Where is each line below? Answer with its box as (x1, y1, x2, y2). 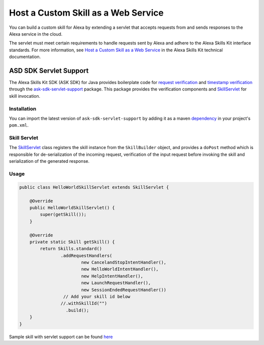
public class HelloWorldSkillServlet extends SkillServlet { (19, 184, 169, 190)
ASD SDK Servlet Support (9, 66, 89, 75)
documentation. (9, 54, 41, 60)
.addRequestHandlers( (60, 253, 112, 259)
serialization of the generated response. (9, 158, 90, 164)
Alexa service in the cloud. (9, 31, 63, 37)
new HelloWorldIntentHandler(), (81, 266, 159, 272)
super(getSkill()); (40, 212, 87, 217)
